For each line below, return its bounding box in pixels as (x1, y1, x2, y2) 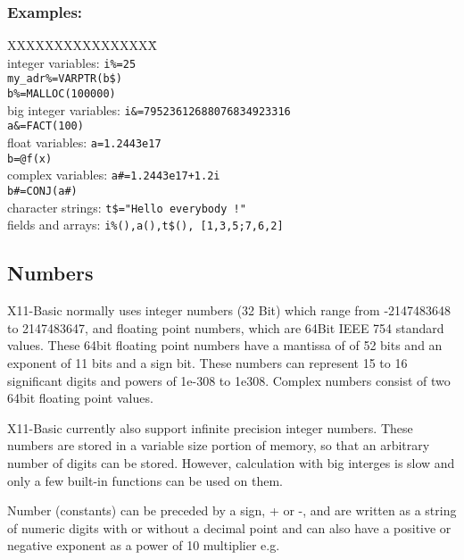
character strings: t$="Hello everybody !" (7, 197, 246, 216)
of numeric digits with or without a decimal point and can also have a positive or (7, 518, 452, 537)
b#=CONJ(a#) (7, 185, 78, 198)
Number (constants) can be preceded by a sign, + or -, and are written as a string (7, 501, 457, 520)
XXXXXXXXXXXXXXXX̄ (7, 36, 157, 54)
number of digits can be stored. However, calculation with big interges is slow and (7, 453, 455, 472)
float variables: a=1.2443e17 (7, 133, 162, 152)
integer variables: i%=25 (7, 53, 137, 71)
